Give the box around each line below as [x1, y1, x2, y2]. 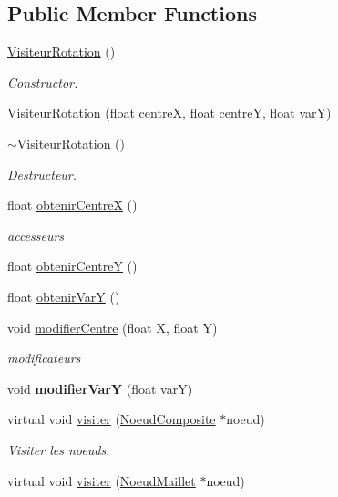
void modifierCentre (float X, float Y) [7, 317, 218, 337]
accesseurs [7, 225, 65, 244]
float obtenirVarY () [7, 286, 120, 305]
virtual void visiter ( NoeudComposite [7, 409, 216, 429]
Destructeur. [7, 164, 77, 183]
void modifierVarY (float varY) [7, 378, 193, 398]
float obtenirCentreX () [7, 195, 138, 214]
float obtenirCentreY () [7, 256, 138, 275]
